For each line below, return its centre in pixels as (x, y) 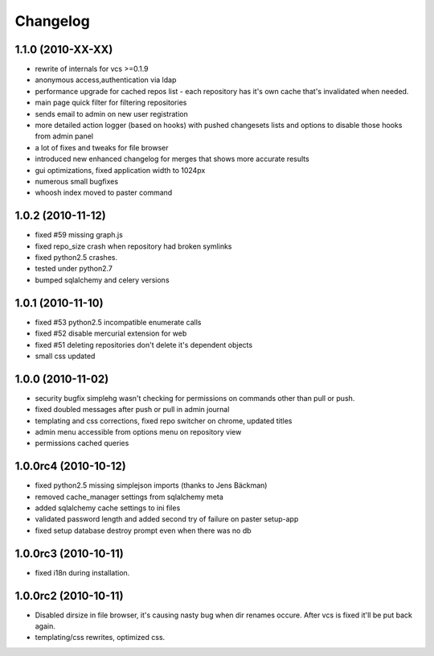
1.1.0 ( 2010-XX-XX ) (64, 50)
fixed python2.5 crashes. (76, 258)
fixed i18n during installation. (82, 572)
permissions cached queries (82, 444)
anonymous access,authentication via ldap (106, 80)
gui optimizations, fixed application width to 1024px (120, 170)
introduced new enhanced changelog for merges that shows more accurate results (172, 159)
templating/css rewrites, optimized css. (100, 637)
